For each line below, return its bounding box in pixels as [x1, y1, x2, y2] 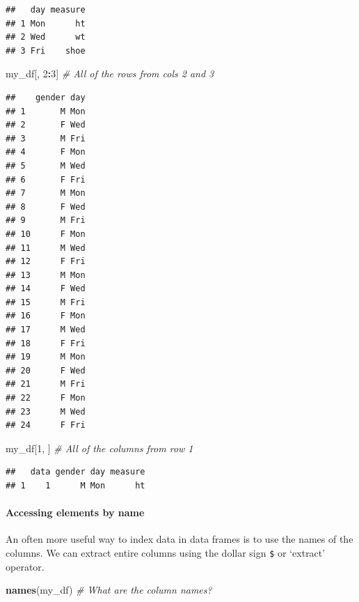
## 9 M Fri [6, 215, 86, 226]
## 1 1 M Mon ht [6, 481, 145, 491]
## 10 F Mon [6, 229, 86, 239]
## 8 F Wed [6, 201, 86, 212]
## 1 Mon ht [6, 18, 86, 29]
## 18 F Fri [6, 338, 86, 348]
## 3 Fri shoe [6, 45, 86, 56]
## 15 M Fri [6, 297, 86, 307]
